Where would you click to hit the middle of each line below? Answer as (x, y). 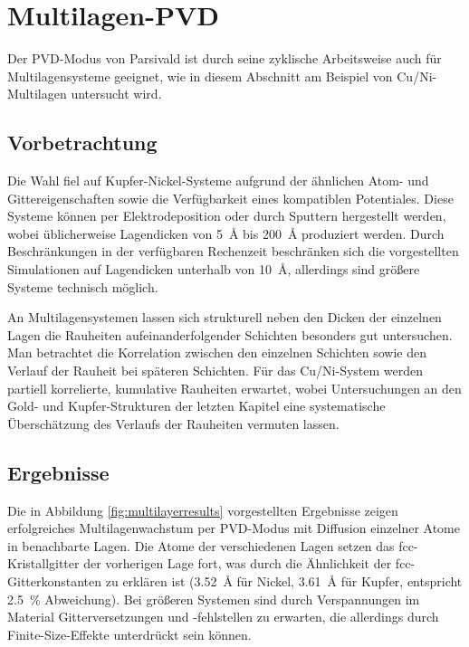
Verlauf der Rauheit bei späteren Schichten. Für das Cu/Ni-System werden (215, 371)
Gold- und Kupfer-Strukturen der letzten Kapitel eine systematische (196, 406)
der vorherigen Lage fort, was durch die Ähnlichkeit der (238, 563)
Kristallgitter (43, 563)
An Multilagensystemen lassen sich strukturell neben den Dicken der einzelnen (225, 317)
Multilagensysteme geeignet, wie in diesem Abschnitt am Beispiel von (200, 76)
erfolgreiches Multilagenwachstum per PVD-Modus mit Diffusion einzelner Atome (234, 528)
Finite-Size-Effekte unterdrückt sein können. (129, 634)
